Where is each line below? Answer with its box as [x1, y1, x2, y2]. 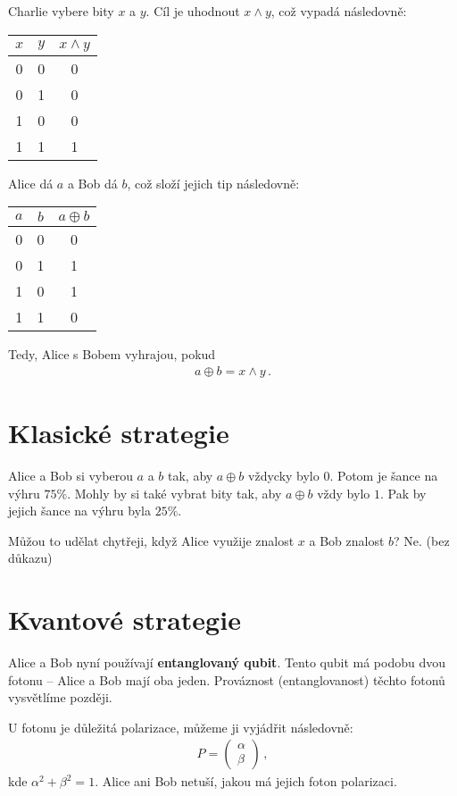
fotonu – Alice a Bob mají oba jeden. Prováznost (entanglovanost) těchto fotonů [8, 670, 445, 689]
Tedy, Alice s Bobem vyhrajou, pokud [8, 345, 216, 364]
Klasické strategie [8, 415, 229, 450]
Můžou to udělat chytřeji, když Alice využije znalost [8, 531, 295, 549]
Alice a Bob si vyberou [8, 465, 133, 484]
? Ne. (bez [394, 531, 450, 549]
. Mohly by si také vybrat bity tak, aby [67, 483, 282, 502]
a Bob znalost [309, 531, 385, 549]
